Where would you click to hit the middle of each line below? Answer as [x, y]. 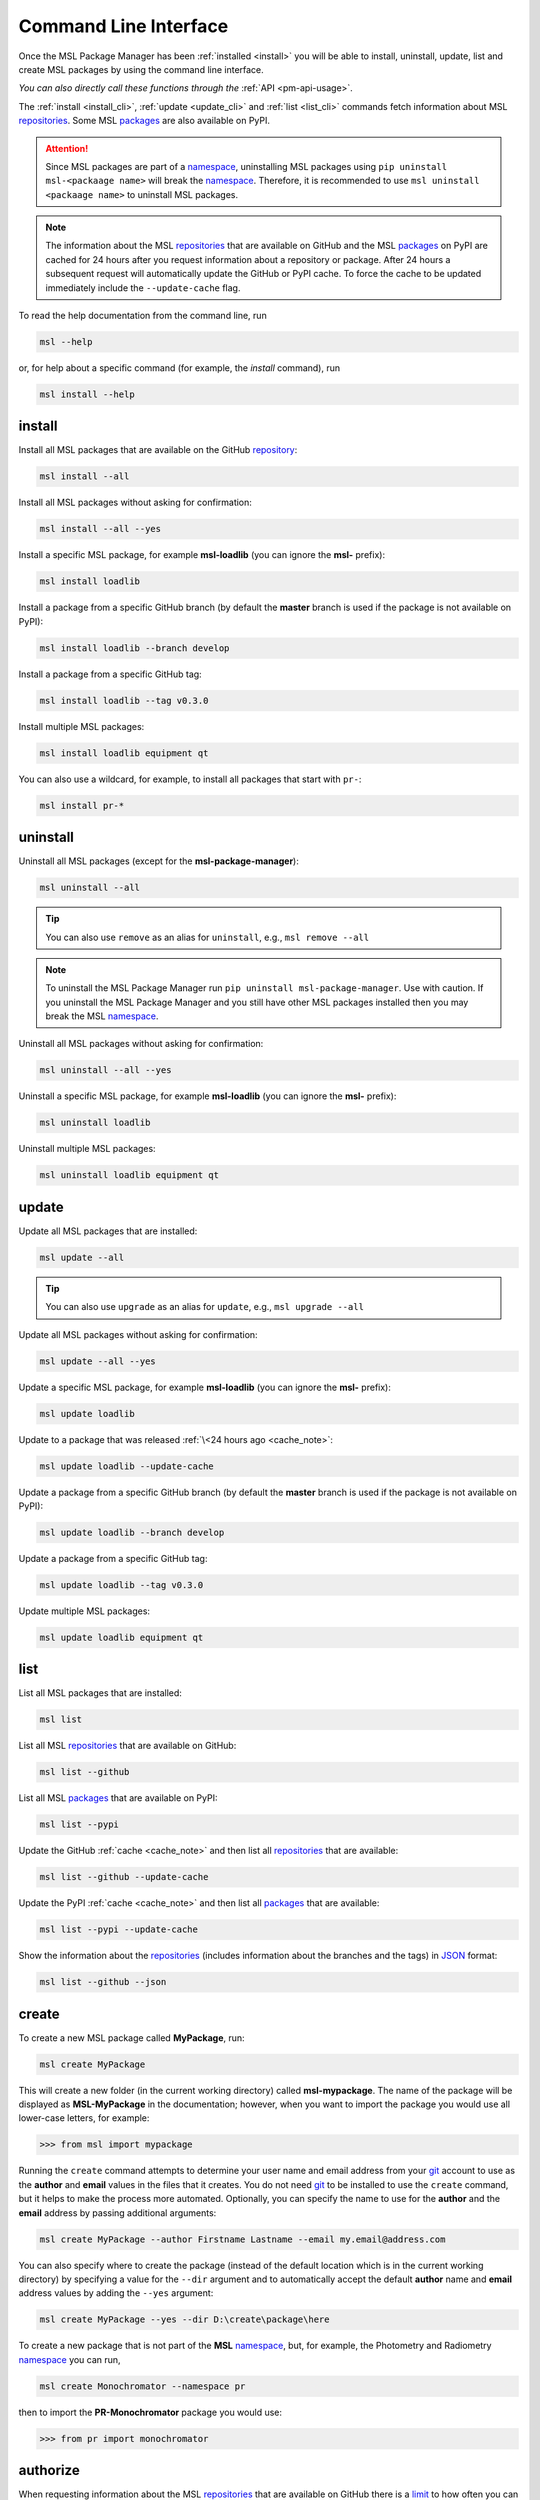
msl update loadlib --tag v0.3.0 [121, 1584]
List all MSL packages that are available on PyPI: [118, 1798]
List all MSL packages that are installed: [100, 1693]
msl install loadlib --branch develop [134, 648]
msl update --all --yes [98, 1361]
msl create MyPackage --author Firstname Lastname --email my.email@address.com [242, 2239]
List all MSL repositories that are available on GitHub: [127, 1746]
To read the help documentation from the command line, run [142, 316]
